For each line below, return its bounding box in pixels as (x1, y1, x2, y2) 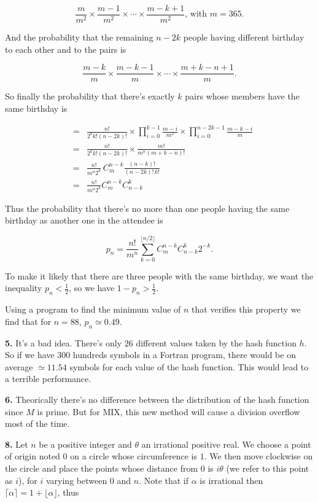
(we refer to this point (226, 461, 309, 474)
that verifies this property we (192, 303, 301, 316)
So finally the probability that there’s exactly (5, 90, 175, 103)
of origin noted (5, 450, 60, 462)
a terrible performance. (5, 372, 91, 385)
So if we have (5, 348, 55, 361)
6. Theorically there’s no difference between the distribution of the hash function (5, 392, 309, 405)
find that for (5, 314, 52, 327)
